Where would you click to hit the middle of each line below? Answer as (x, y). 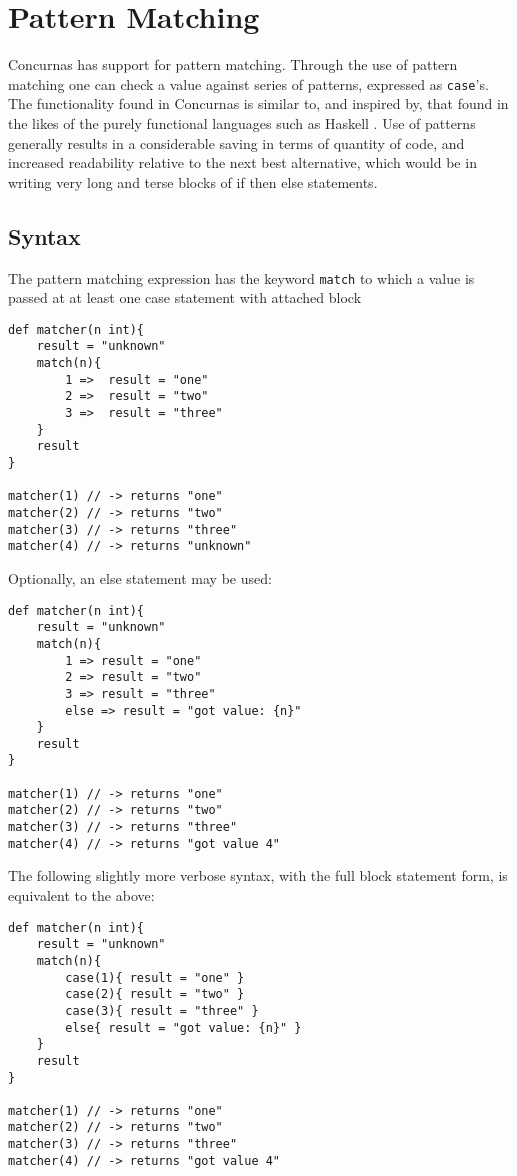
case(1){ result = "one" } (155, 977)
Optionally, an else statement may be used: (140, 577)
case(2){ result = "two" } (155, 994)
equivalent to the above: (81, 895)
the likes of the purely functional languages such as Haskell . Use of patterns (242, 122)
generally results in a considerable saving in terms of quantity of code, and (236, 142)
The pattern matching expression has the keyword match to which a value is (241, 277)
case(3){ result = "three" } (162, 1010)
